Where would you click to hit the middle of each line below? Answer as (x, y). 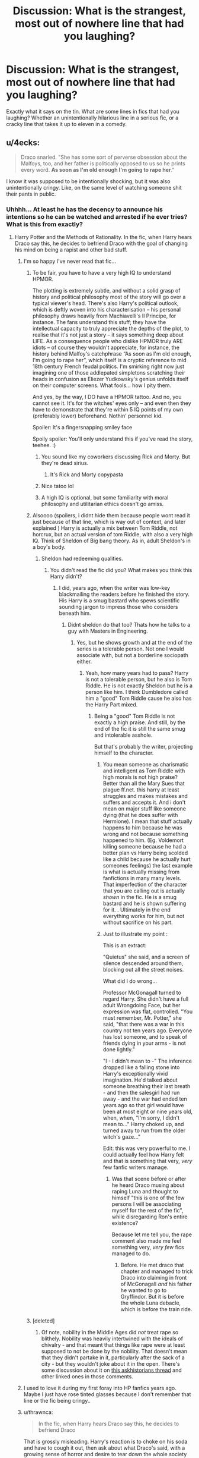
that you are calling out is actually (144, 891)
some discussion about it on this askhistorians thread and (111, 1370)
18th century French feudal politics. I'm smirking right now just (108, 366)
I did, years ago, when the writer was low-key (115, 588)
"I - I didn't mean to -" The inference (147, 1061)
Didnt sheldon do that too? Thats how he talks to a (129, 625)
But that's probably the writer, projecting (143, 747)
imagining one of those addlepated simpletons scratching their (109, 373)
